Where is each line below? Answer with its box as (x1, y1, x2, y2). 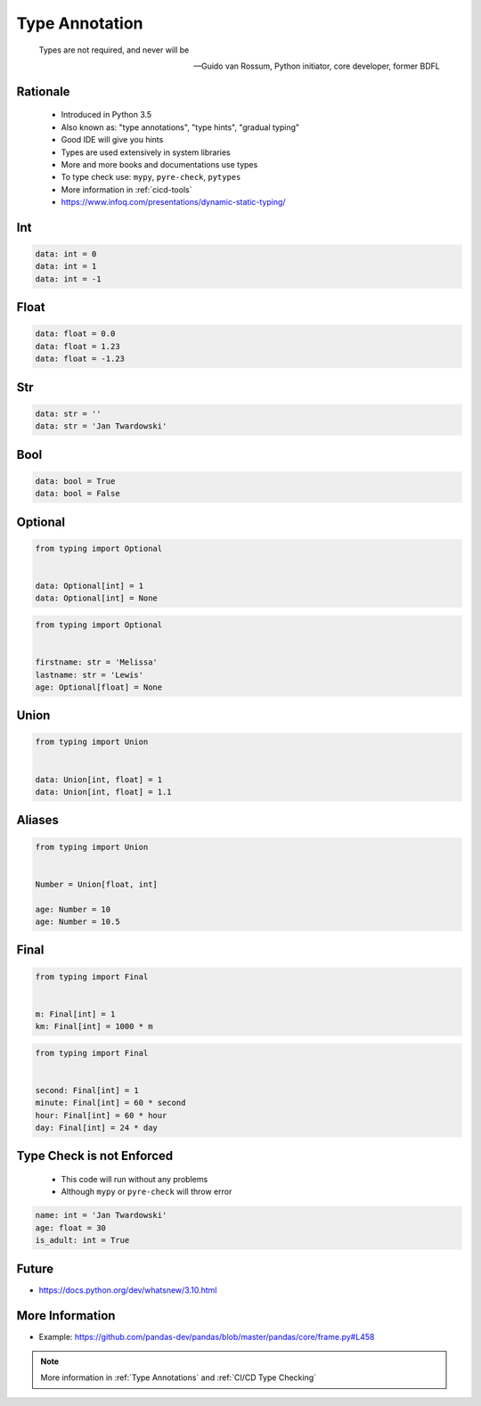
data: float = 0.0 (35, 329, 116, 339)
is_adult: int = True (35, 1235, 130, 1246)
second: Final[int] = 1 (35, 1085, 140, 1095)
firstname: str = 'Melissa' (35, 658, 158, 667)
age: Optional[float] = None (35, 682, 163, 692)
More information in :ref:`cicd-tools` (61, 184, 192, 195)
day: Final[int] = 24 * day (35, 1123, 158, 1133)
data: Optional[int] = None (35, 593, 158, 603)
